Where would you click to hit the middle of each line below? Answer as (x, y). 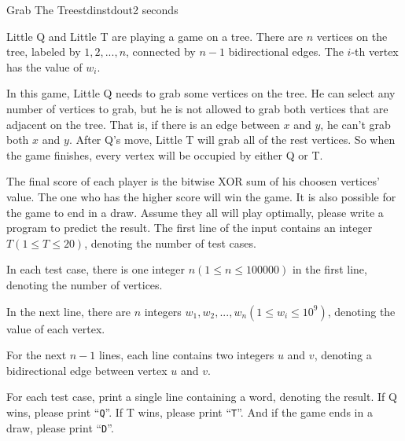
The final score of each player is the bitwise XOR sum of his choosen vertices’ (193, 181)
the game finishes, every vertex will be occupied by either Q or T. (165, 154)
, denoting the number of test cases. (170, 243)
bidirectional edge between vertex (87, 370)
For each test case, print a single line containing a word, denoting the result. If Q (202, 397)
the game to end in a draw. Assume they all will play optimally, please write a (195, 212)
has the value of (44, 66)
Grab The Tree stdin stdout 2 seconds (92, 9)
